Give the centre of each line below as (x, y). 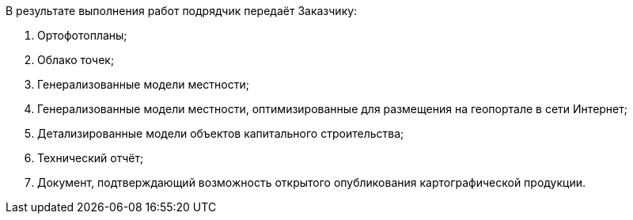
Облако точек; (76, 60)
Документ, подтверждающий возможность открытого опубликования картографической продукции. (312, 182)
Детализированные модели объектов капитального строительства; (221, 133)
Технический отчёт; (91, 158)
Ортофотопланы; (82, 35)
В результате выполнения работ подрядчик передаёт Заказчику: (182, 11)
